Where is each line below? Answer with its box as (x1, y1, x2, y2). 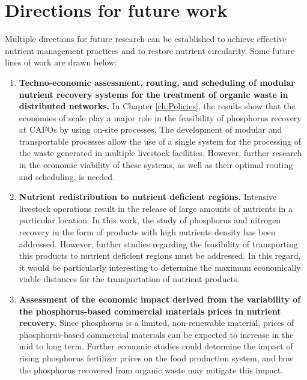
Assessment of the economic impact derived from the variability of (19, 293, 301, 305)
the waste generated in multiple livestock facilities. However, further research (19, 146, 302, 159)
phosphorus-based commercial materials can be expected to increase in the (19, 328, 294, 340)
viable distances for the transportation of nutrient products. (19, 273, 240, 285)
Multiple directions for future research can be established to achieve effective (5, 32, 287, 45)
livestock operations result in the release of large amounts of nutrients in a (19, 202, 293, 214)
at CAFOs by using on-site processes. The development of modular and (19, 123, 282, 136)
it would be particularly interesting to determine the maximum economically (19, 261, 301, 273)
